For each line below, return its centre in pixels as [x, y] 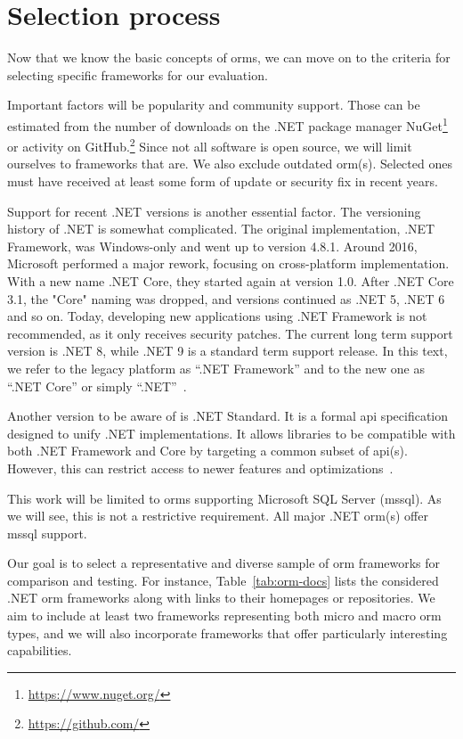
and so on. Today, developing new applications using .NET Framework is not [217, 316]
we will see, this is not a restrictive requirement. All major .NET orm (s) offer [218, 516]
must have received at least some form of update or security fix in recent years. [223, 181]
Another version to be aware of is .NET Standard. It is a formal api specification [228, 416]
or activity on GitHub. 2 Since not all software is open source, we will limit [210, 145]
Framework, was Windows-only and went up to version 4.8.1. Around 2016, [212, 246]
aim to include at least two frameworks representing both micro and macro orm [224, 616]
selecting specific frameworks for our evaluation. [138, 74]
